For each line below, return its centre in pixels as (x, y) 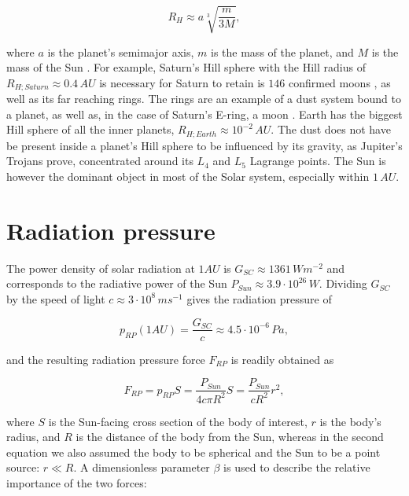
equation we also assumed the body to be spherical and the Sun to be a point (193, 452)
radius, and (33, 437)
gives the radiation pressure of (259, 298)
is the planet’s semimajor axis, (121, 51)
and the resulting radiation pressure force (106, 359)
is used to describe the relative (297, 467)
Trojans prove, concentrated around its (100, 161)
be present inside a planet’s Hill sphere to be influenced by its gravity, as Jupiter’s (204, 145)
